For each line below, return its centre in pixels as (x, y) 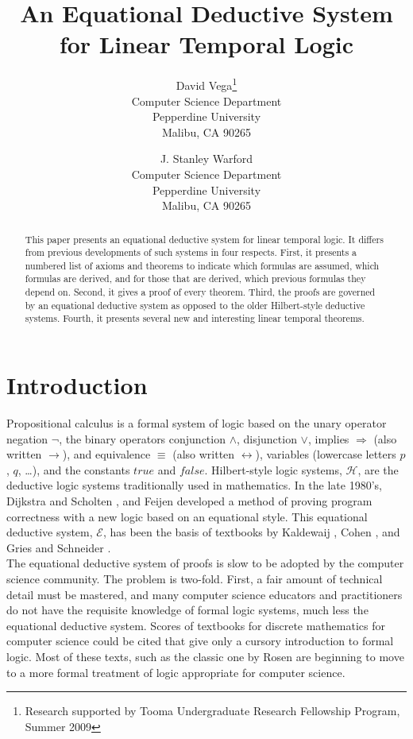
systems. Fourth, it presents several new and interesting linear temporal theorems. (195, 318)
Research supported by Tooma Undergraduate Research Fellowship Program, (212, 711)
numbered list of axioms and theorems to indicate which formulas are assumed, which (202, 265)
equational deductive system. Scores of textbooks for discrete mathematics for (196, 625)
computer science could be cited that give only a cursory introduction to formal (200, 641)
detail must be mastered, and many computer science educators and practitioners (205, 594)
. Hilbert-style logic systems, (273, 469)
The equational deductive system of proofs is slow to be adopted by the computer (205, 563)
